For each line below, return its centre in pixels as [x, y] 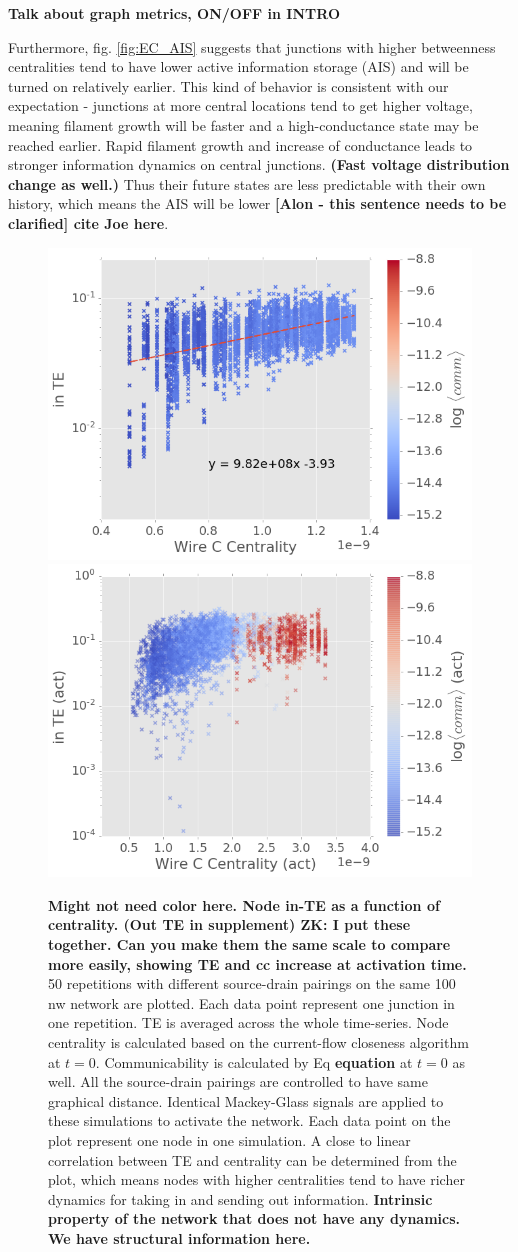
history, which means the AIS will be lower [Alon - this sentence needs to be [257, 203]
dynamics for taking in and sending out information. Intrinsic [240, 1198]
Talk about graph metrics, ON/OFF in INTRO [174, 13]
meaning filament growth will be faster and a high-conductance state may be [243, 124]
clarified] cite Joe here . [88, 222]
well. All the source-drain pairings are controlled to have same [238, 1081]
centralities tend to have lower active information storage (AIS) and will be [238, 66]
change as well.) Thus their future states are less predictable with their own [247, 183]
